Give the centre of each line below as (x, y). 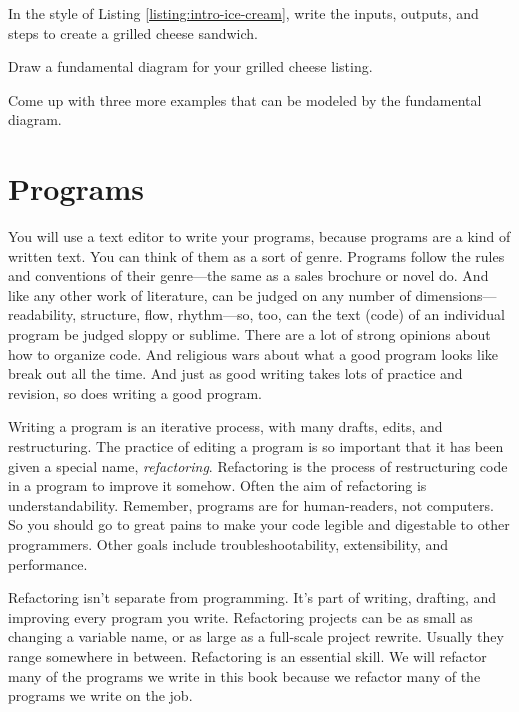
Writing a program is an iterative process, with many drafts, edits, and (225, 426)
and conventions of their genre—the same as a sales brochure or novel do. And (248, 275)
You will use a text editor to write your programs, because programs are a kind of (259, 236)
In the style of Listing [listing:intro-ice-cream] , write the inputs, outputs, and (243, 13)
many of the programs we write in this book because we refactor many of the (244, 675)
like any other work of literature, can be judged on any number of (209, 294)
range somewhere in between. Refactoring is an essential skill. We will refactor (247, 655)
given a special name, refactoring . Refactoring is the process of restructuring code (258, 465)
